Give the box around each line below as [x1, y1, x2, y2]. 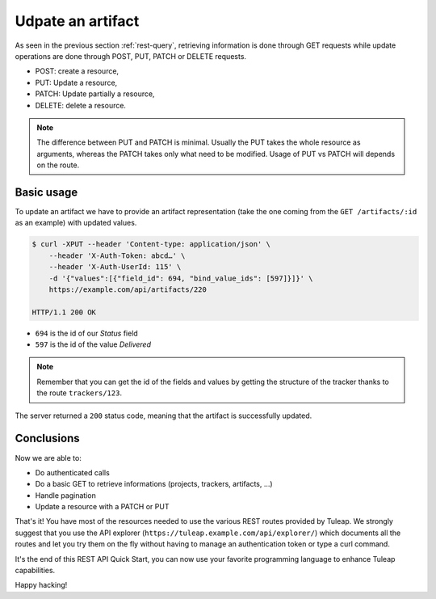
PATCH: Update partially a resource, [35, 89, 155, 99]
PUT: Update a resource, [35, 78, 118, 87]
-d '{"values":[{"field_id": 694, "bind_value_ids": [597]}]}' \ [48, 273, 313, 283]
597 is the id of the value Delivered [35, 340, 152, 349]
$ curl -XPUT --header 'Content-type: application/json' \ [31, 239, 270, 249]
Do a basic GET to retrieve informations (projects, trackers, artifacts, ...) [35, 479, 274, 489]
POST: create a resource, [35, 66, 119, 76]
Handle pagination [35, 490, 96, 500]
